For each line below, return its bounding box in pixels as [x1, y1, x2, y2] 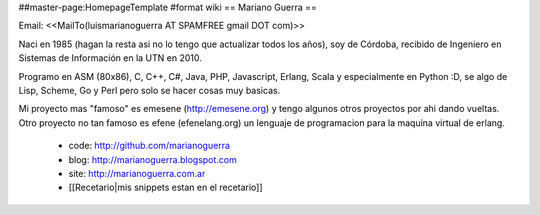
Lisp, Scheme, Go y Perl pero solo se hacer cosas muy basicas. [18, 84, 281, 96]
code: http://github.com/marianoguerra [68, 140, 230, 152]
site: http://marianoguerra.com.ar [68, 167, 206, 179]
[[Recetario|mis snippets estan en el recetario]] [68, 181, 264, 194]
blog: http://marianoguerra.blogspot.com [68, 153, 237, 165]
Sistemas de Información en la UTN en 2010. [18, 52, 202, 64]
